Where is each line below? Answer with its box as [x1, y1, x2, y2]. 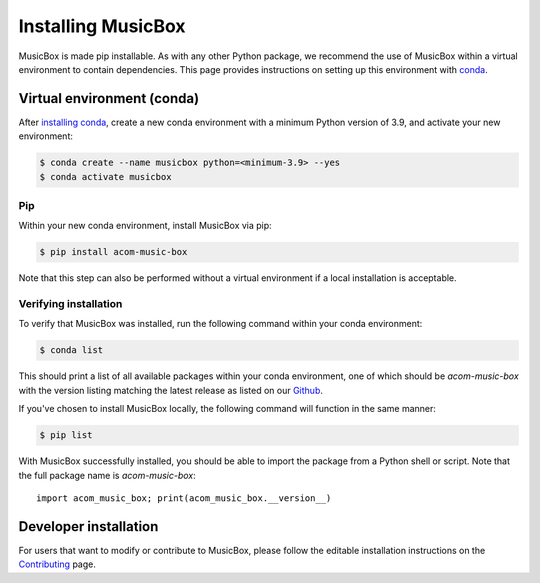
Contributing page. [18, 558, 97, 570]
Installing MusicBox [18, 15, 186, 37]
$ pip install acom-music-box [39, 246, 188, 258]
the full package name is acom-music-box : [18, 469, 197, 481]
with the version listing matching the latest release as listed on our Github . [18, 384, 324, 396]
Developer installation [18, 518, 159, 535]
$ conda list [39, 345, 104, 356]
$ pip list [39, 430, 93, 441]
